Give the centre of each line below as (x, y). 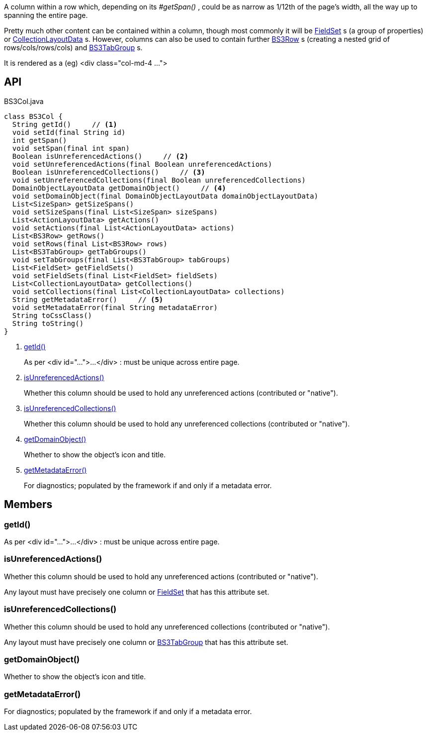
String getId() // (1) (65, 124)
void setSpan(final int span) (71, 148)
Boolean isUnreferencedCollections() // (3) (109, 172)
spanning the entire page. (46, 15)
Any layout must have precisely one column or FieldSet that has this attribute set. (137, 592)
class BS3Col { (34, 116)
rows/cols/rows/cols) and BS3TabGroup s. (73, 48)
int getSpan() (40, 140)
